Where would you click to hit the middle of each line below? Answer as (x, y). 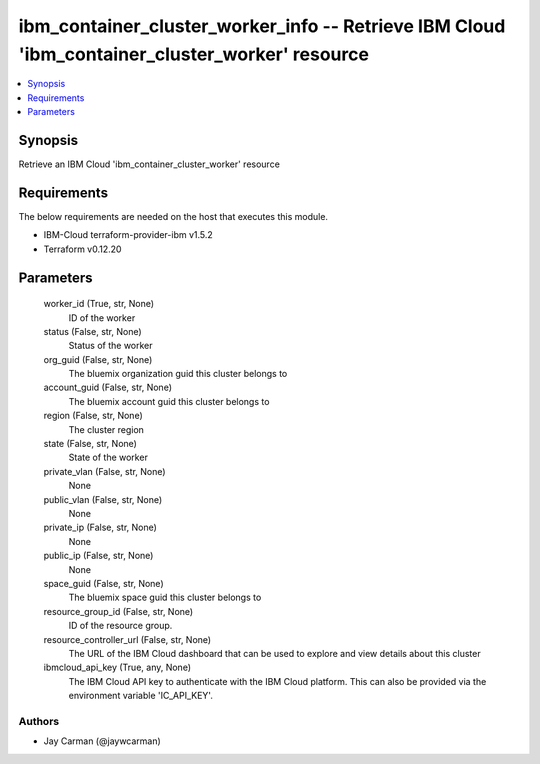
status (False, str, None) (92, 331)
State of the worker (108, 457)
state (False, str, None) (90, 444)
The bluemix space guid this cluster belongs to (165, 597)
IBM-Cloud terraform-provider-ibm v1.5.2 (128, 235)
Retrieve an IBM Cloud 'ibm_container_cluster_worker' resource (149, 164)
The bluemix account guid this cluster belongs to (169, 401)
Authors (39, 721)
